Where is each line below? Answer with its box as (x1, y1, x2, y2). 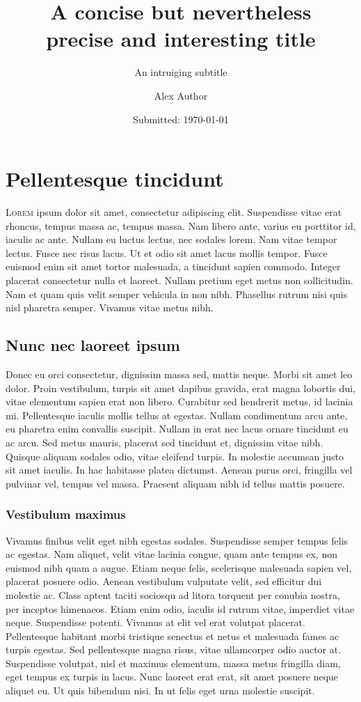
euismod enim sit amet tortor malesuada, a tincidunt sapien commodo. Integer (6, 259, 341, 274)
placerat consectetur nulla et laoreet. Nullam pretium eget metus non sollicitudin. (6, 273, 353, 287)
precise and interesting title (46, 24, 316, 53)
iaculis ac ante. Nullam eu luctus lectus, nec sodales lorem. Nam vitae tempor (6, 232, 337, 247)
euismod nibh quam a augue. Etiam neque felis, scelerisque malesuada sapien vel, (6, 560, 352, 575)
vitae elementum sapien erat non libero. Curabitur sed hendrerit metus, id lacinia (6, 394, 353, 409)
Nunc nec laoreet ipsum (6, 334, 180, 356)
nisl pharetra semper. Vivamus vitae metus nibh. (6, 300, 214, 315)
